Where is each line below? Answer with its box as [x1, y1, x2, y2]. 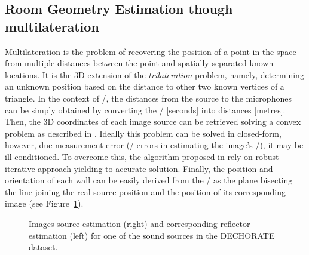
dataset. [29, 241, 58, 253]
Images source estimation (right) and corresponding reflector [29, 217, 250, 229]
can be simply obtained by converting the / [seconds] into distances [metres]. [5, 103, 286, 116]
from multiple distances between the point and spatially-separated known [5, 57, 274, 69]
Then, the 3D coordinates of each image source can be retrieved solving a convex [5, 115, 301, 128]
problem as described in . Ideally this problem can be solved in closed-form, [5, 127, 282, 139]
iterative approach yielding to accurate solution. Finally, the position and [5, 162, 273, 174]
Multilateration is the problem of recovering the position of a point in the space [5, 45, 296, 57]
